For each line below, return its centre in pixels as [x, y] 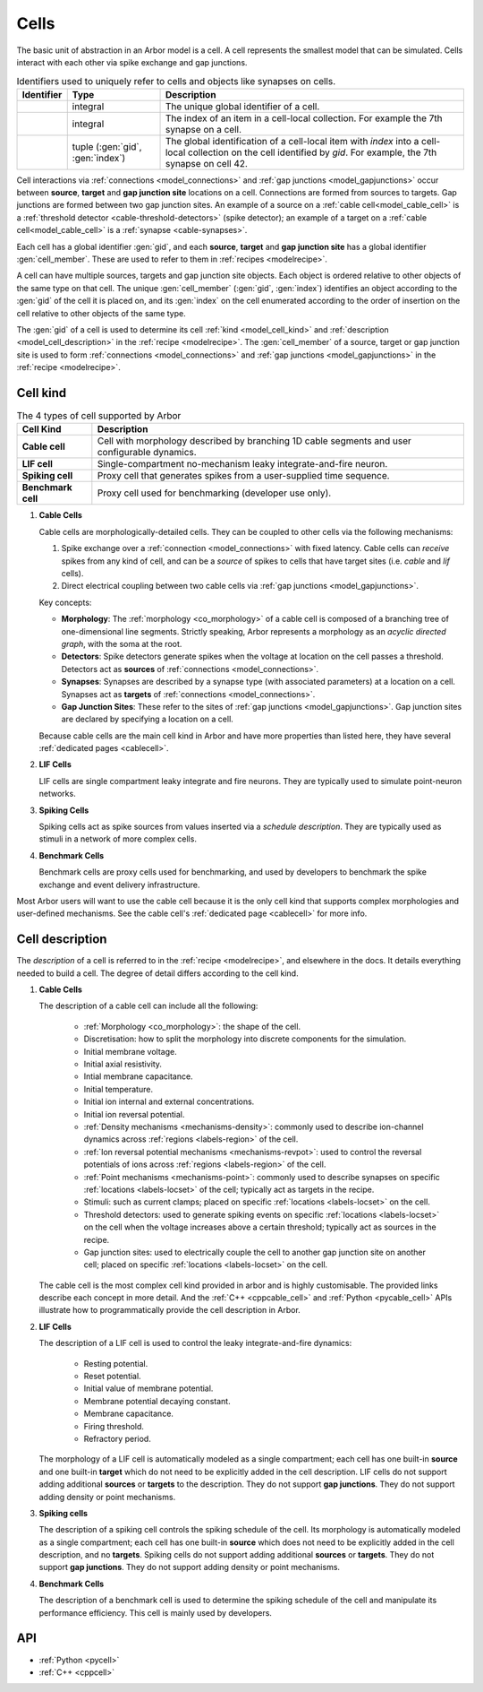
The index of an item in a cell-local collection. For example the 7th [304, 118]
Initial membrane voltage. [131, 1051]
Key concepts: [65, 602]
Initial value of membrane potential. [148, 1388]
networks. [57, 794]
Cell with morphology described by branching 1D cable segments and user [254, 441]
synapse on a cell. [203, 129]
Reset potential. [113, 1377]
